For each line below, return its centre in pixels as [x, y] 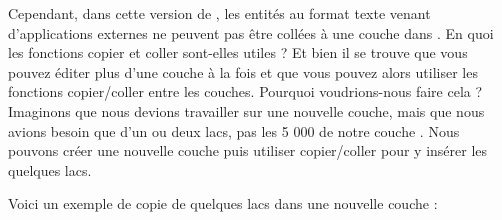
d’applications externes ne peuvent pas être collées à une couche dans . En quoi [251, 32]
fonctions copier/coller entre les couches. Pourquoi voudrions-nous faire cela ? [245, 91]
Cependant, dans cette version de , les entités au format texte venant [219, 13]
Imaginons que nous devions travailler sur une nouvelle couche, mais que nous [246, 110]
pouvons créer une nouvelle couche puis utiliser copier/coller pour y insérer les [248, 150]
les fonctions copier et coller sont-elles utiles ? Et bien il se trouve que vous [238, 52]
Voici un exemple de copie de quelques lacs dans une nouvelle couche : [223, 203]
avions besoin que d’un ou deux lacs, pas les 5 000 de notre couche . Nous [234, 130]
